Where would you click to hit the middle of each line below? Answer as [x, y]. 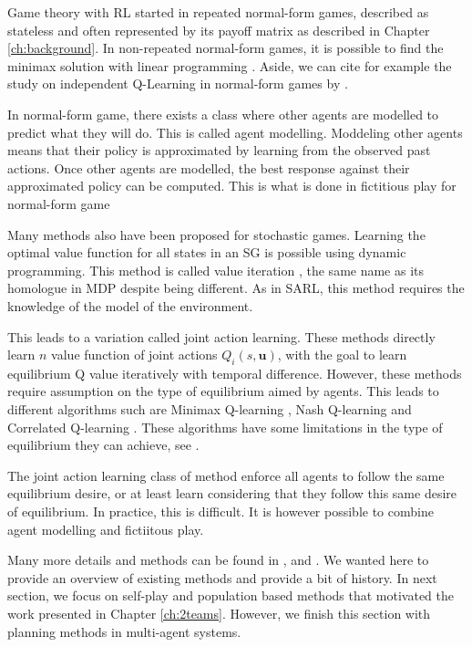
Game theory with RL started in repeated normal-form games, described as [218, 12]
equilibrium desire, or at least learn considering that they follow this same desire [232, 493]
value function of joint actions [134, 355]
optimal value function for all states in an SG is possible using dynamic [207, 252]
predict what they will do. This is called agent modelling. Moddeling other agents [235, 132]
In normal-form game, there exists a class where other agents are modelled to [223, 114]
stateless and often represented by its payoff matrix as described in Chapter [219, 30]
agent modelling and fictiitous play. [106, 529]
